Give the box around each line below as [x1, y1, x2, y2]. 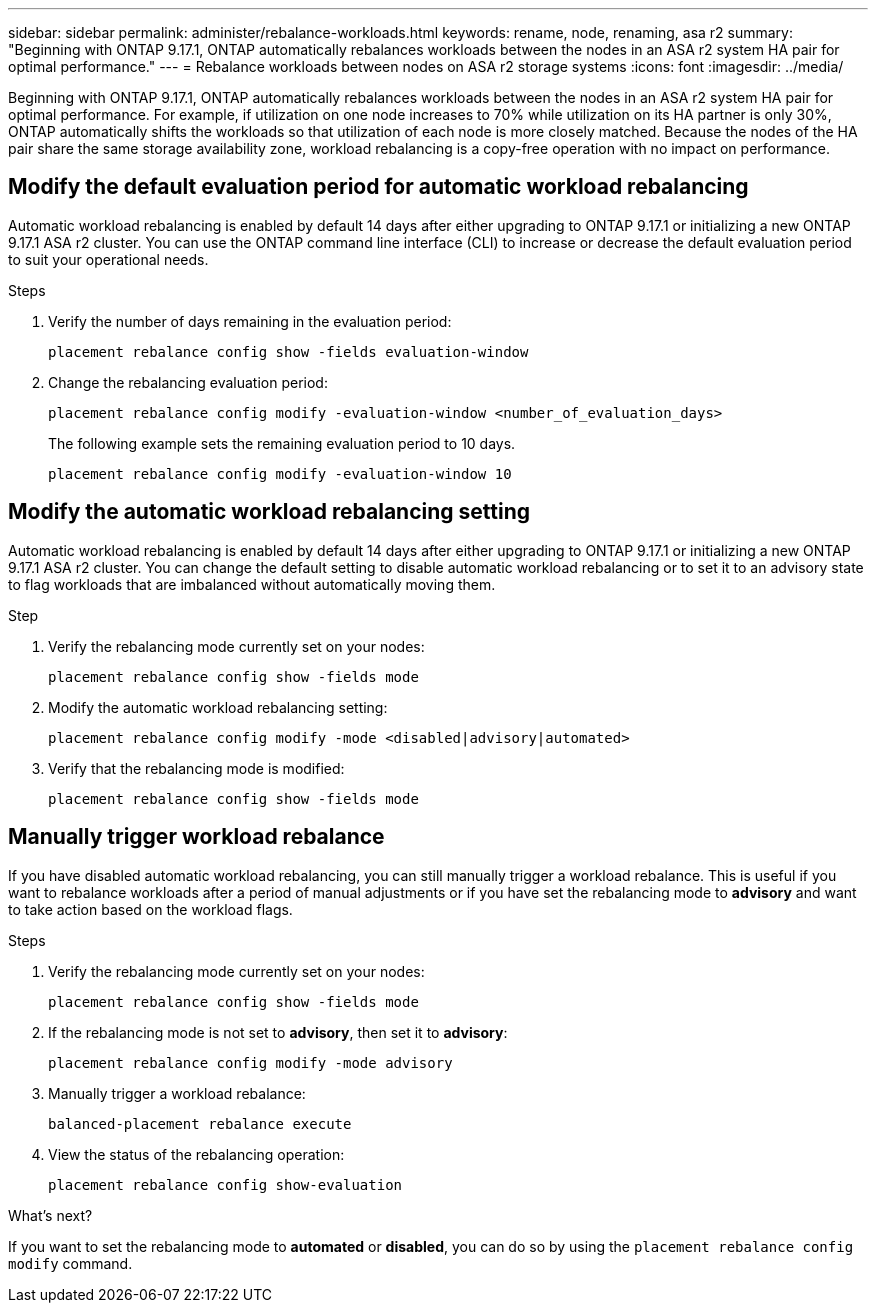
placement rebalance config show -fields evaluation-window [48, 343, 529, 360]
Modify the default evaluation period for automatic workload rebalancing [8, 174, 749, 200]
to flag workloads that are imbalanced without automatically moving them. [8, 575, 496, 593]
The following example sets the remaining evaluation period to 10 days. [48, 434, 516, 452]
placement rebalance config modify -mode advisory [48, 1054, 453, 1071]
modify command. [8, 1254, 133, 1272]
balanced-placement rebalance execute [48, 1115, 352, 1132]
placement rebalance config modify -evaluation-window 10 [48, 465, 512, 482]
